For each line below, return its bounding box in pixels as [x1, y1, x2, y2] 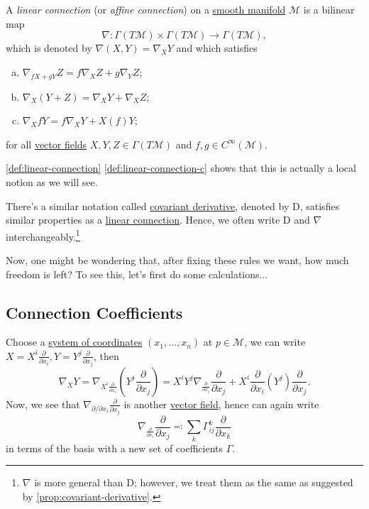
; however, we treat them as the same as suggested [133, 475, 353, 490]
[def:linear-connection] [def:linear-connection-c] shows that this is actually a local [6, 160, 356, 175]
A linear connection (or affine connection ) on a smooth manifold [6, 2, 286, 16]
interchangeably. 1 [6, 226, 80, 243]
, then [94, 348, 119, 363]
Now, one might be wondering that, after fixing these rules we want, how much [6, 252, 349, 267]
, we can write [244, 334, 306, 349]
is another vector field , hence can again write [123, 396, 319, 411]
